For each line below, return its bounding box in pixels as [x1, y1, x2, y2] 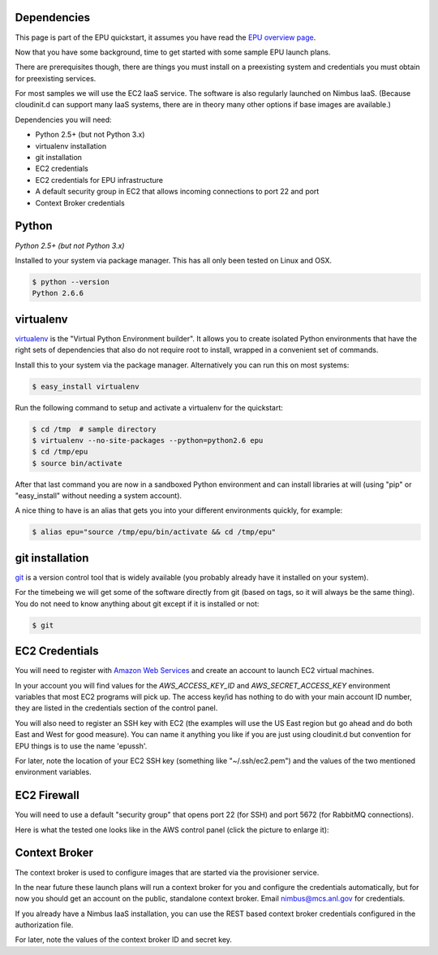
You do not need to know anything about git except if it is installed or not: [15, 598, 260, 609]
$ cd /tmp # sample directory [32, 424, 157, 434]
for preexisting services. [15, 73, 97, 83]
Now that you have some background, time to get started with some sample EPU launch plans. [15, 47, 331, 57]
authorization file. [15, 920, 74, 930]
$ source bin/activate [32, 458, 122, 467]
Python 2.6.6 [32, 289, 84, 298]
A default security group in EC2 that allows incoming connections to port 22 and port [35, 187, 320, 197]
